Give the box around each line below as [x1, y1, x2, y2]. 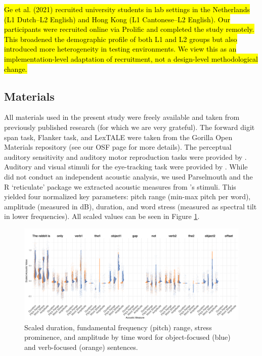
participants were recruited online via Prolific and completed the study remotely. [4, 24, 254, 34]
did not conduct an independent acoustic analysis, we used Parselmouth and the [4, 171, 253, 182]
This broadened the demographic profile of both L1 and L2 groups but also [4, 33, 237, 44]
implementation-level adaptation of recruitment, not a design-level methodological [4, 53, 258, 64]
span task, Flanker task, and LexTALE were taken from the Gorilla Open [4, 131, 233, 142]
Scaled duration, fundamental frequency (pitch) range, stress [24, 322, 212, 332]
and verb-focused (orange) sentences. [24, 342, 138, 352]
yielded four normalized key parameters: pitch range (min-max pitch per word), [4, 191, 251, 202]
